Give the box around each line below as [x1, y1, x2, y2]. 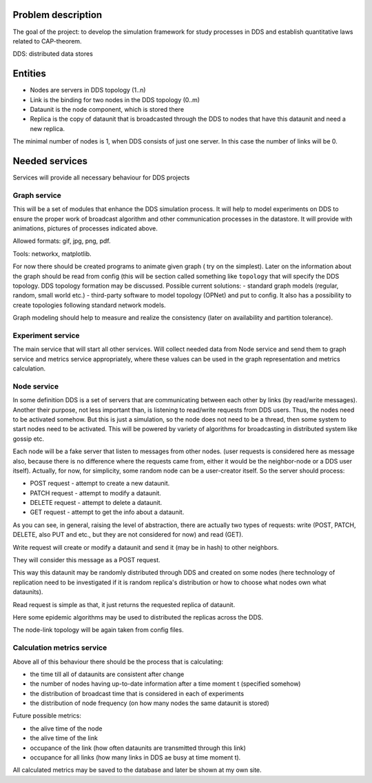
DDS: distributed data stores [12, 50, 93, 58]
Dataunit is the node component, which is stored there [30, 105, 185, 113]
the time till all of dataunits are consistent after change [30, 670, 185, 678]
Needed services [12, 155, 88, 167]
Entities [12, 68, 46, 79]
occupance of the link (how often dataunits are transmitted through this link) [30, 744, 246, 752]
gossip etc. [12, 435, 45, 443]
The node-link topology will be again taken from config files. [12, 626, 184, 634]
